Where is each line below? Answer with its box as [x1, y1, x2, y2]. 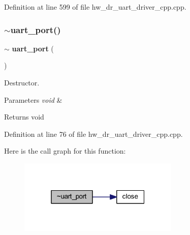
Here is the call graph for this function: [4, 145, 126, 156]
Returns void [4, 111, 44, 122]
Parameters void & [4, 94, 62, 105]
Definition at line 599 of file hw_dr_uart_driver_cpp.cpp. [4, 2, 186, 12]
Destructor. [4, 77, 40, 87]
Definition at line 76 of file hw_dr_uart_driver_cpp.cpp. [4, 128, 183, 139]
